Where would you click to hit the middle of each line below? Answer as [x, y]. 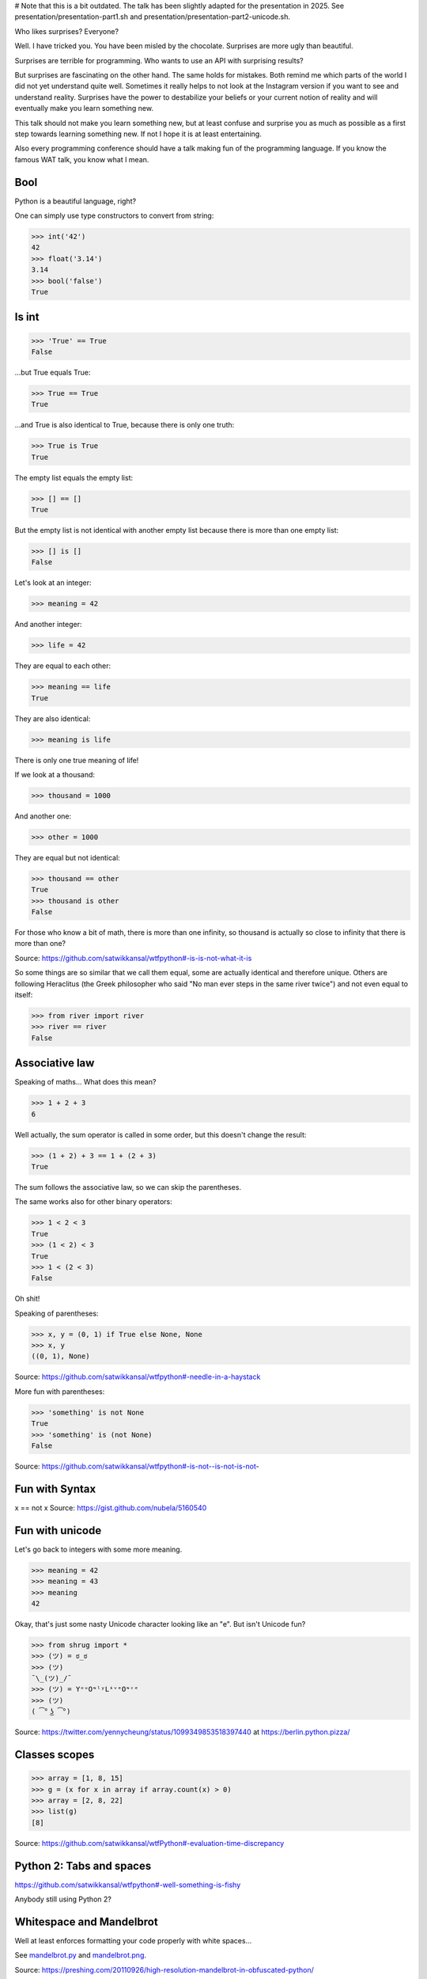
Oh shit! [27, 1299]
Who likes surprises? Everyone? [66, 31]
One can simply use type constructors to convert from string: [114, 215]
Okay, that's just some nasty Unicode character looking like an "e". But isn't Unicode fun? [160, 1624]
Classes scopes [55, 1755]
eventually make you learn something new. [84, 108]
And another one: [43, 816]
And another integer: [48, 625]
